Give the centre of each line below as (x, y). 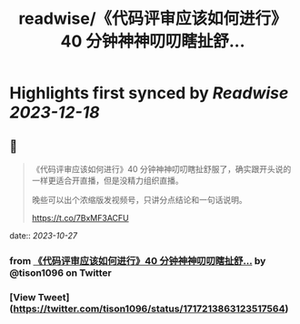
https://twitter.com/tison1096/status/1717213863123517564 (149, 309)
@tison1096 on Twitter (60, 272)
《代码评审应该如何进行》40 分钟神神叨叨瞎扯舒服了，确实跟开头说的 (161, 169)
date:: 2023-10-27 (44, 236)
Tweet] (54, 297)
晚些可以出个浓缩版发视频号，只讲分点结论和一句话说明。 (139, 200)
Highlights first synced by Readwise (149, 93)
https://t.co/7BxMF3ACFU (80, 218)
